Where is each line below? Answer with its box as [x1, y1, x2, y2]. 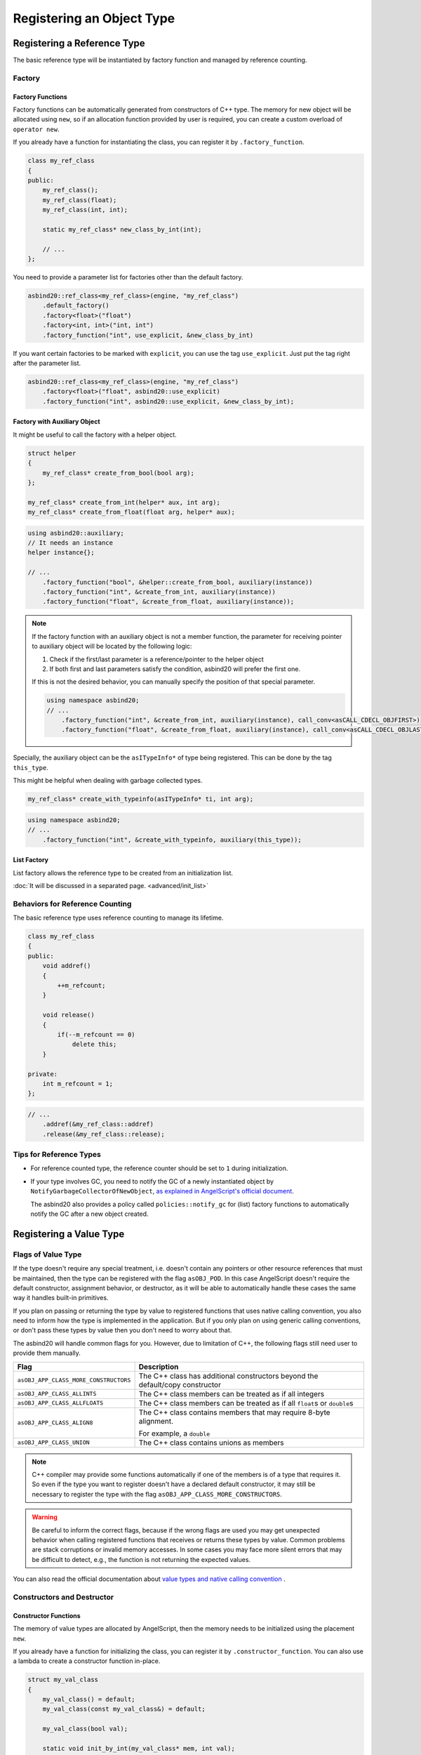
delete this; [72, 1040, 117, 1049]
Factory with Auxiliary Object [13, 418, 101, 426]
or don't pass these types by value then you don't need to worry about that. [13, 1326, 232, 1335]
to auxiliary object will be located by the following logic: [32, 642, 192, 651]
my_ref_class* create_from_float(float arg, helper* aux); [27, 508, 235, 516]
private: [27, 1070, 58, 1078]
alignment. [138, 1416, 174, 1426]
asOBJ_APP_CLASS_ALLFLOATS [17, 1399, 104, 1407]
